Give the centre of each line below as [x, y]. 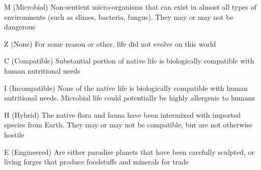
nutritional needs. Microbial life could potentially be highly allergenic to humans [130, 98]
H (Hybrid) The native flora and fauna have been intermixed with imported [122, 114]
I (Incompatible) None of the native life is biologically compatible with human [126, 88]
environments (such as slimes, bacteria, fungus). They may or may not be [119, 16]
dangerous [20, 27]
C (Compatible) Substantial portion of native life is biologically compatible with [129, 61]
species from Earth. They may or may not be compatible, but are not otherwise [128, 125]
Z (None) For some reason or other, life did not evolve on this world [110, 43]
